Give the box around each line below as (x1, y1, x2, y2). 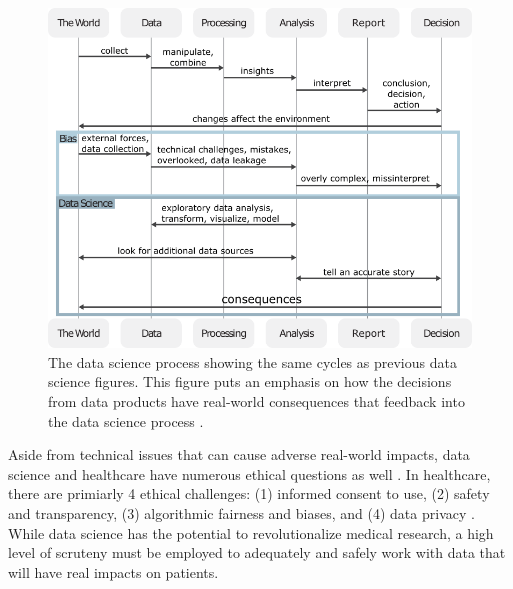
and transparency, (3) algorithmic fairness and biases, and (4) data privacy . (8, 502, 475, 523)
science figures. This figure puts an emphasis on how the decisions (48, 371, 452, 392)
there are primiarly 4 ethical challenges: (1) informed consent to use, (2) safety (8, 483, 490, 504)
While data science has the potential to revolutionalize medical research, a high (8, 522, 494, 543)
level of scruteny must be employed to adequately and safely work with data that (8, 542, 506, 563)
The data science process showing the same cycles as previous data (48, 351, 457, 372)
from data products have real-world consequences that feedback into (48, 390, 465, 411)
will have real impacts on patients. (8, 561, 219, 582)
